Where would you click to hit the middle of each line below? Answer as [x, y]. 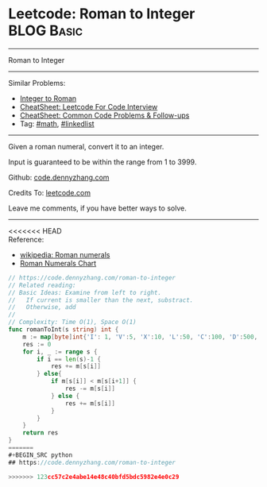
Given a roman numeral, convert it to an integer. [86, 146]
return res [41, 433]
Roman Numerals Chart [58, 263]
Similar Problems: [37, 83]
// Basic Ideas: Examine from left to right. [85, 292]
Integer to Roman [48, 98]
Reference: [26, 239]
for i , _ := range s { [60, 352]
